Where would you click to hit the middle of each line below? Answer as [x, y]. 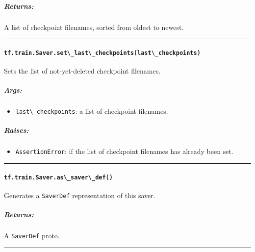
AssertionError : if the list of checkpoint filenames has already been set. [124, 151]
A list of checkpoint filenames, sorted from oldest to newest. [94, 27]
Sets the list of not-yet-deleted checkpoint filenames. [82, 71]
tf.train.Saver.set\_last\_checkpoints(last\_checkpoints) [102, 53]
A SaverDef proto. [32, 236]
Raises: [16, 130]
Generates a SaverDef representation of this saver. [80, 195]
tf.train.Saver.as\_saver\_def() [58, 177]
